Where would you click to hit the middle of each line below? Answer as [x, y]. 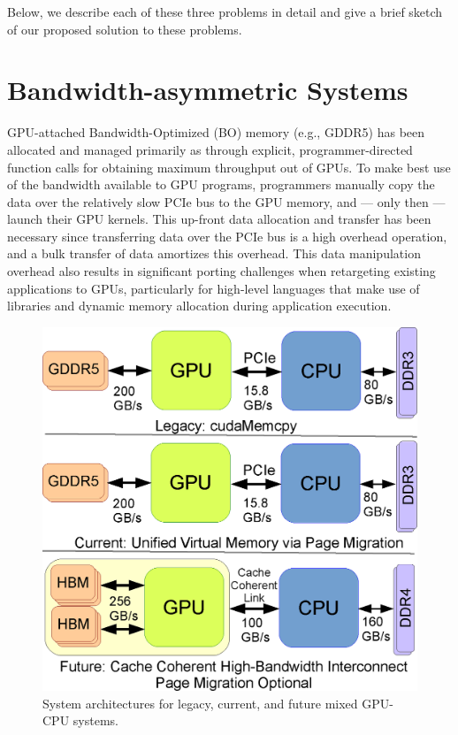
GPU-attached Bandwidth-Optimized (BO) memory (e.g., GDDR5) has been [216, 132]
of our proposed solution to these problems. [125, 29]
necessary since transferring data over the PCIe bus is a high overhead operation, [227, 236]
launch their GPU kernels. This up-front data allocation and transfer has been [219, 219]
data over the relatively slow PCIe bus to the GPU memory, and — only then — [226, 201]
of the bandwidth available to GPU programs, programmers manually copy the [221, 184]
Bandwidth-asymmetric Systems [208, 90]
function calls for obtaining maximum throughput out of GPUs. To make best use [229, 167]
